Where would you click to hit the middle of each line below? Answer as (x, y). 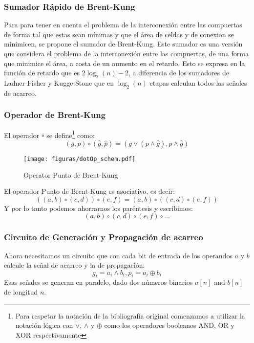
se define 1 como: (71, 134)
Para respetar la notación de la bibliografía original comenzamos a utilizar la (130, 315)
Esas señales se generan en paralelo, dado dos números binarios (98, 282)
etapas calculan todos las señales (198, 82)
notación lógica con (44, 325)
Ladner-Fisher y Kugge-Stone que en (59, 82)
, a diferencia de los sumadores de (179, 73)
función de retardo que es (42, 73)
